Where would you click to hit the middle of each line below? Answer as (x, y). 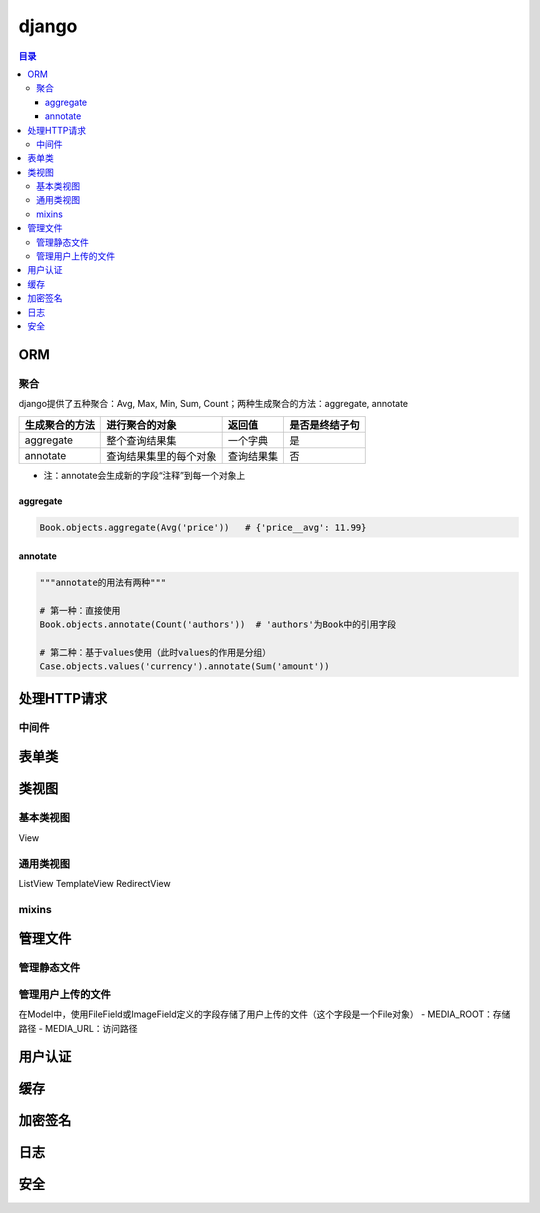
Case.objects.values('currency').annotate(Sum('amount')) (184, 666)
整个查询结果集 (141, 440)
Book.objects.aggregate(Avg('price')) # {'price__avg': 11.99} (203, 527)
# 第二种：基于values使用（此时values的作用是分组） (155, 653)
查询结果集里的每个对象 (161, 456)
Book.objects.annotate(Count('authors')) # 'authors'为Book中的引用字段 (218, 624)
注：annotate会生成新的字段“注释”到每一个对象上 (144, 475)
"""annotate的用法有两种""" (103, 583)
